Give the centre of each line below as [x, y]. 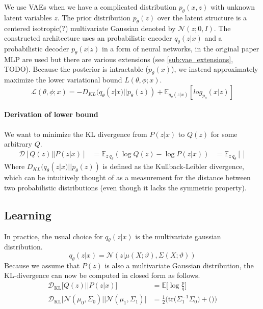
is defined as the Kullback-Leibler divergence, [173, 166]
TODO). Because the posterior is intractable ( [76, 69]
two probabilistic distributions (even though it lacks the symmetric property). [125, 187]
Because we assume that [42, 265]
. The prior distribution [94, 17]
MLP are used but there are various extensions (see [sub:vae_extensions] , [119, 59]
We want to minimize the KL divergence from [76, 134]
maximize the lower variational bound [63, 80]
